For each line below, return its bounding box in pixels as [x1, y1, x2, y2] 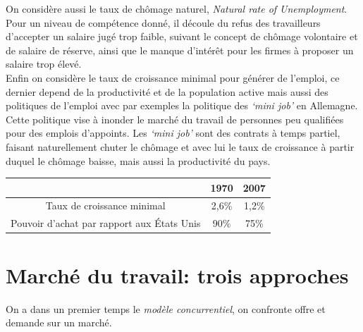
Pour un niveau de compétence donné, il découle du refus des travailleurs [6, 15, 321, 30]
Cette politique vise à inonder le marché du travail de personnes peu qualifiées [6, 111, 344, 126]
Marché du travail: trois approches [6, 260, 349, 289]
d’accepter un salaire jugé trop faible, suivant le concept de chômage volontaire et [6, 29, 358, 44]
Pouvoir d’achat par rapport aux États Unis [11, 216, 201, 230]
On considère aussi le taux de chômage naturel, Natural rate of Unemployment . [6, 1, 347, 16]
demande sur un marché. [6, 315, 112, 330]
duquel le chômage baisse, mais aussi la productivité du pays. [6, 153, 271, 168]
